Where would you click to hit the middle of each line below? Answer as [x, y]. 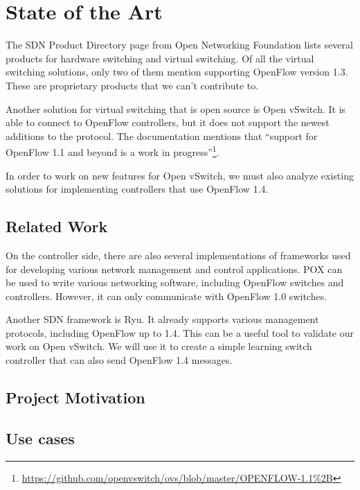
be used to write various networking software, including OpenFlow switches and [175, 282]
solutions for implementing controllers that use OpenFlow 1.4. [137, 189]
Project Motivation [75, 397]
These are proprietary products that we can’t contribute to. [132, 85]
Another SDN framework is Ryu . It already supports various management [162, 319]
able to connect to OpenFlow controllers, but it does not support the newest [168, 122]
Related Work [57, 226]
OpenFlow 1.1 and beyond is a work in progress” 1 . [112, 151]
